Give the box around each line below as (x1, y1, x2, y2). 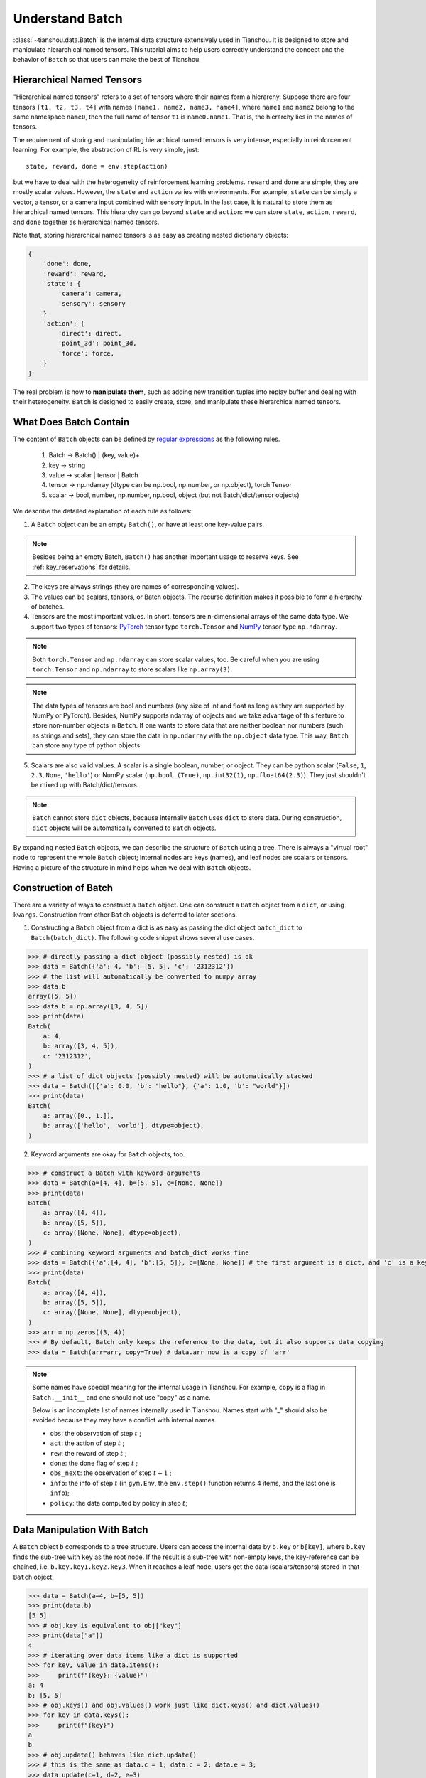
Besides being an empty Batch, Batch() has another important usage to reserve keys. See (32, 553, 299, 561)
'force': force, (58, 349, 115, 357)
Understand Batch (13, 11, 124, 26)
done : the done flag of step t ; (50, 1459, 138, 1467)
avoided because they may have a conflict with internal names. (32, 1416, 217, 1425)
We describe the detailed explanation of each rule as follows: (13, 507, 192, 516)
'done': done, (43, 260, 92, 268)
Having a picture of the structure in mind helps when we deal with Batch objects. (13, 863, 251, 871)
